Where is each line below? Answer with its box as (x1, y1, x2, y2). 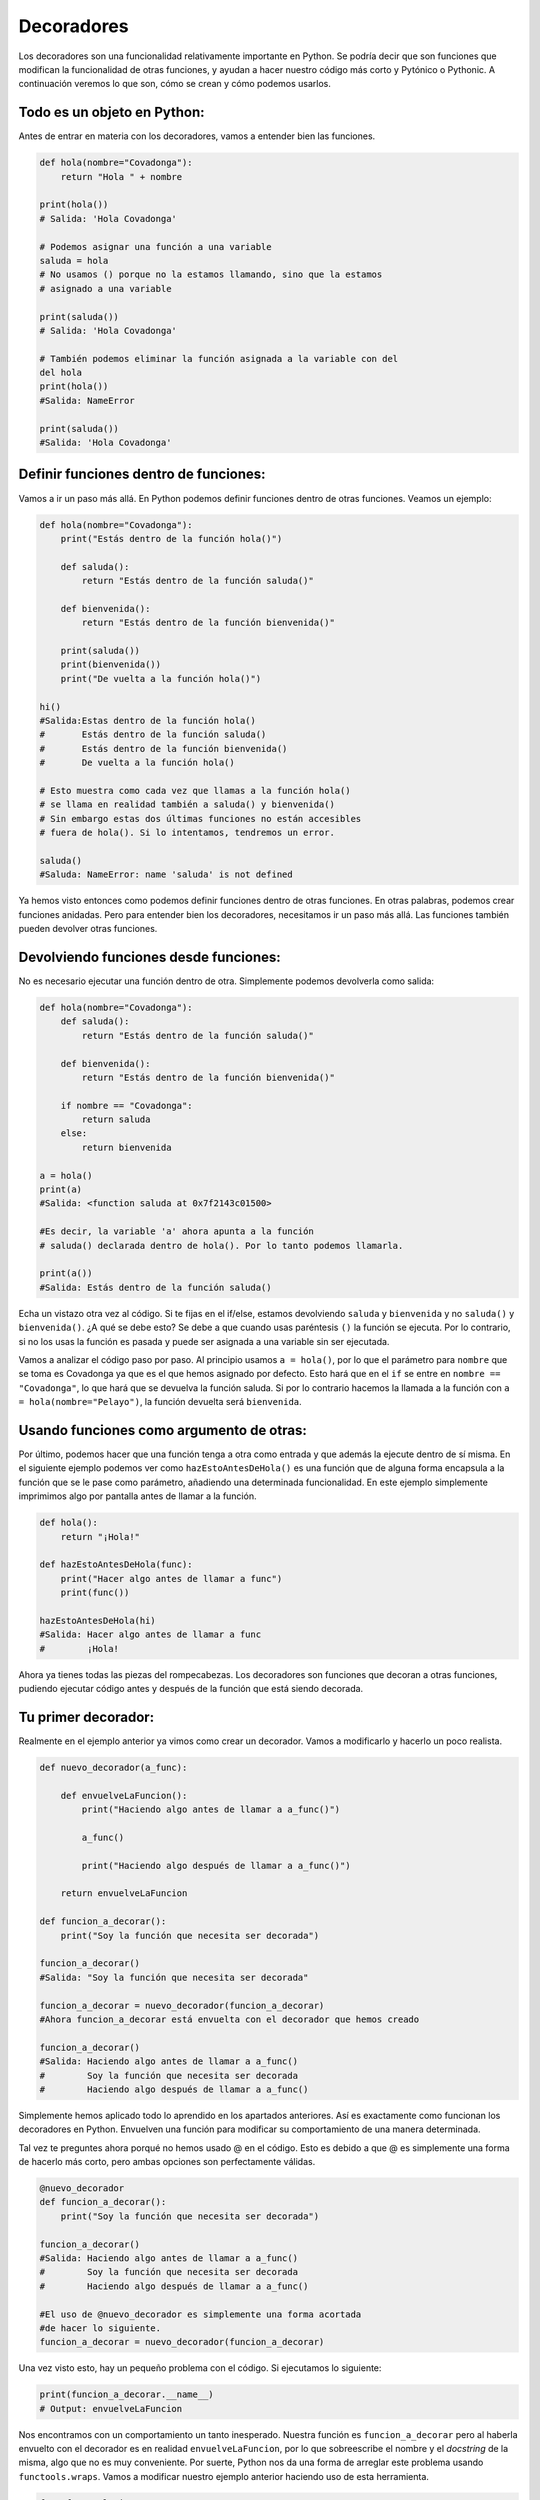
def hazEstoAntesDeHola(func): (39, 1559, 194, 1570)
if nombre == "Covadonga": (60, 1100, 194, 1111)
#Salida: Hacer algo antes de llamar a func (39, 1629, 262, 1640)
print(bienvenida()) (60, 659, 162, 670)
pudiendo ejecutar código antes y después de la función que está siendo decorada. (18, 1683, 364, 1695)
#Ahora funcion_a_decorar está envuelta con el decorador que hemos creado (39, 2013, 420, 2025)
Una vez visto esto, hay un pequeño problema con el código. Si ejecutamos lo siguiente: (18, 2362, 382, 2374)
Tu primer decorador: (18, 1708, 155, 1725)
